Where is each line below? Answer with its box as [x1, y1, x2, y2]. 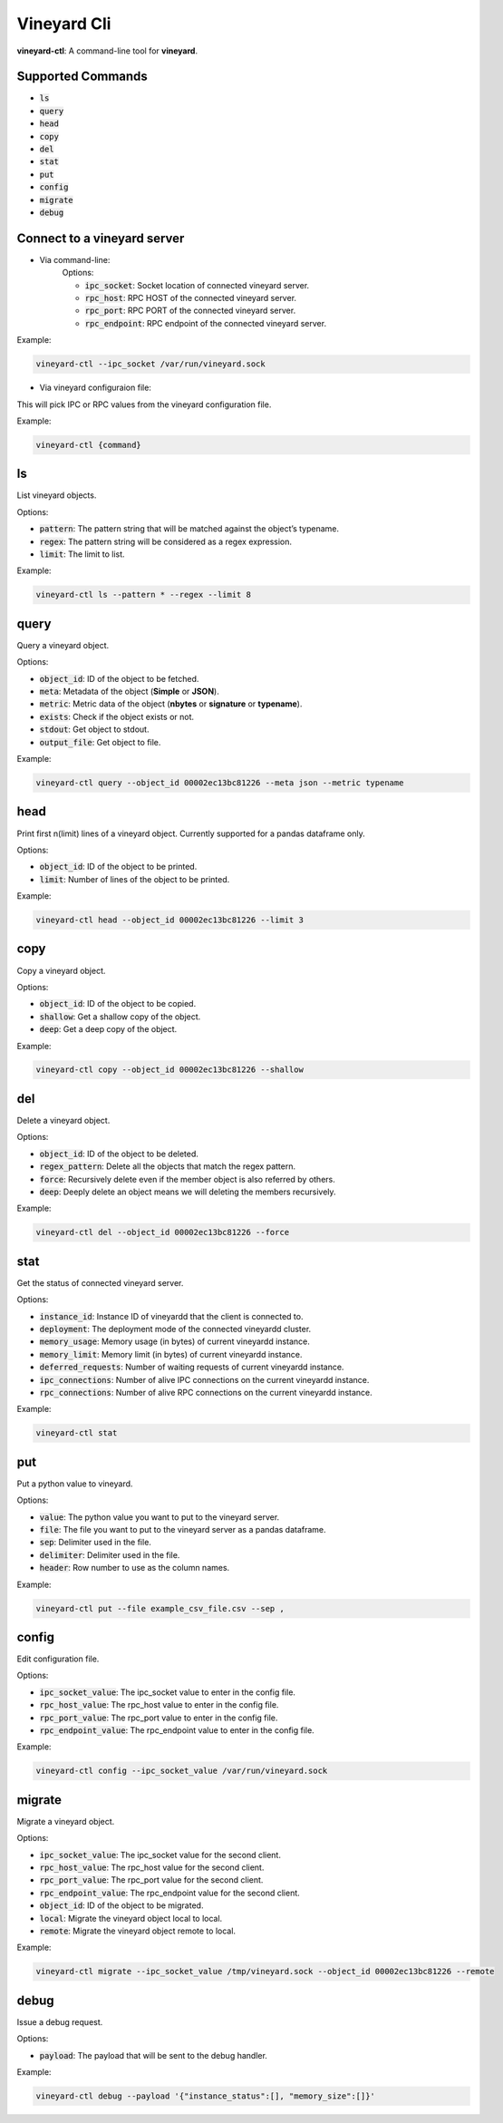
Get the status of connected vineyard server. [16, 1277, 184, 1288]
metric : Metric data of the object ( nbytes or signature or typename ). [39, 698, 303, 709]
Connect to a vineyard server [16, 230, 185, 246]
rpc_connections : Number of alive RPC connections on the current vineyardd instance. [39, 1387, 373, 1397]
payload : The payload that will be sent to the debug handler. [39, 2050, 267, 2060]
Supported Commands [16, 69, 149, 84]
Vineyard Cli [16, 14, 111, 34]
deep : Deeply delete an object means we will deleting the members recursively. [39, 1186, 336, 1197]
